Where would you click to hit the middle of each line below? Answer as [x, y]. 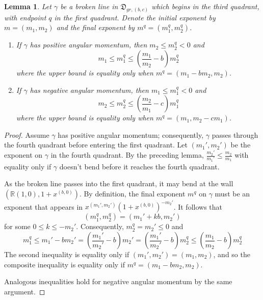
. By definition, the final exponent [132, 193]
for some [17, 226]
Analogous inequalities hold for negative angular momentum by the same [118, 281]
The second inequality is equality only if [67, 254]
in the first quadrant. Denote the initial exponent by [135, 17]
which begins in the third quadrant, [205, 6]
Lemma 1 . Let [28, 6]
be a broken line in [89, 6]
